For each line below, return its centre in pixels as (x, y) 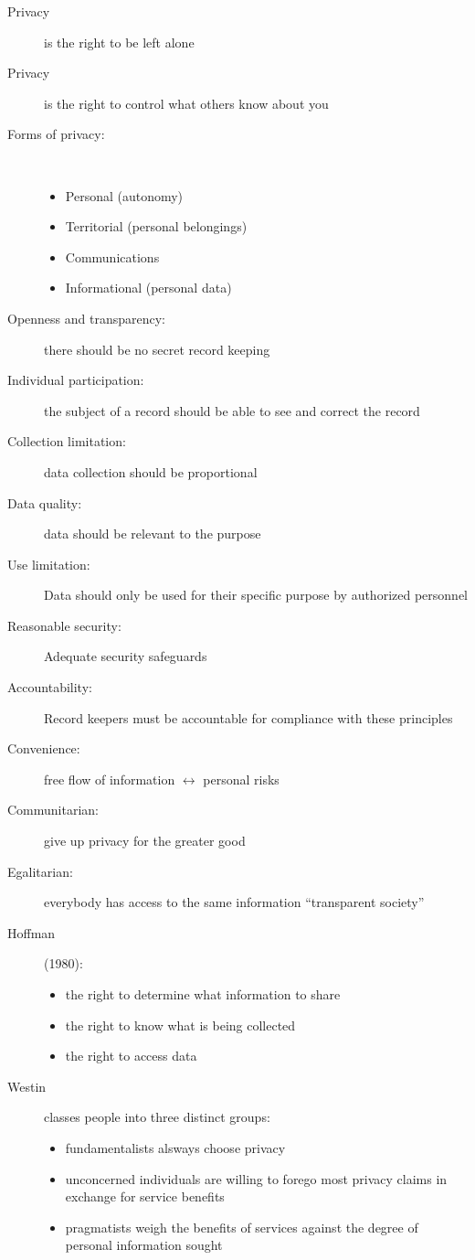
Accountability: (50, 687)
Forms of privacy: (56, 134)
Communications (112, 256)
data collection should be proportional (151, 471)
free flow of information (110, 779)
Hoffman (32, 932)
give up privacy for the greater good (145, 841)
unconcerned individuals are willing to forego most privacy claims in (256, 1178)
